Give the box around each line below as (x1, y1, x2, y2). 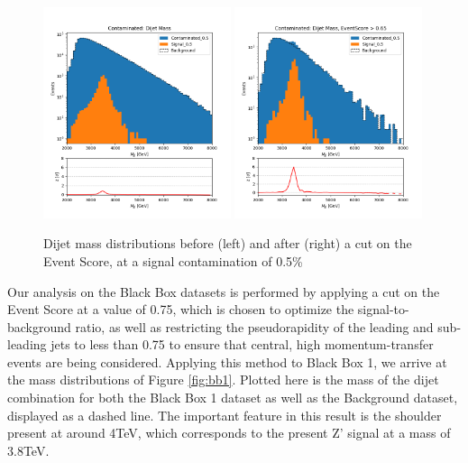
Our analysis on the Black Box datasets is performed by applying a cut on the (7, 282, 440, 301)
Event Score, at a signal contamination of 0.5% (43, 251, 303, 270)
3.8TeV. (7, 440, 50, 459)
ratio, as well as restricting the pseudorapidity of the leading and (75, 317, 434, 336)
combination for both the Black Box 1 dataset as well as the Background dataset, (7, 388, 458, 407)
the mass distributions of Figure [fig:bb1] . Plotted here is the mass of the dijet (7, 370, 439, 389)
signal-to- (357, 300, 409, 319)
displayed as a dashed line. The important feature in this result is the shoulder (7, 405, 442, 424)
